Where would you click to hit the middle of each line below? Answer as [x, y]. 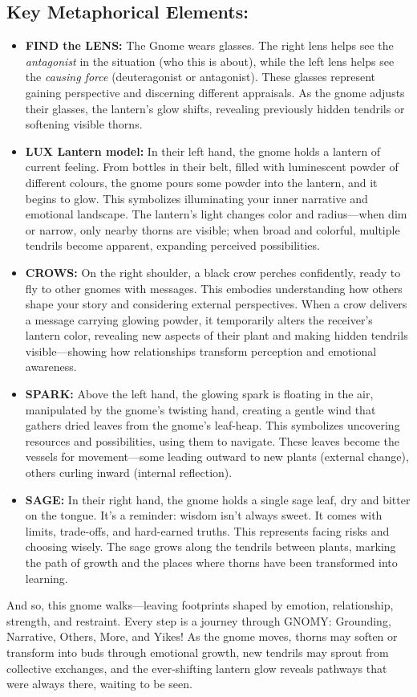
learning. [47, 578]
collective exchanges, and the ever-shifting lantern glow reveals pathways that [197, 668]
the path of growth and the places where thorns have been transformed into [211, 562]
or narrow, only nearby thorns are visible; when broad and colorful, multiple [213, 229]
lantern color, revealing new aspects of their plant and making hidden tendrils [217, 335]
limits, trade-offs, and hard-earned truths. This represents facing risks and [207, 530]
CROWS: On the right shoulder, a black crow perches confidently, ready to [213, 272]
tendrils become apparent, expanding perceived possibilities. [172, 245]
